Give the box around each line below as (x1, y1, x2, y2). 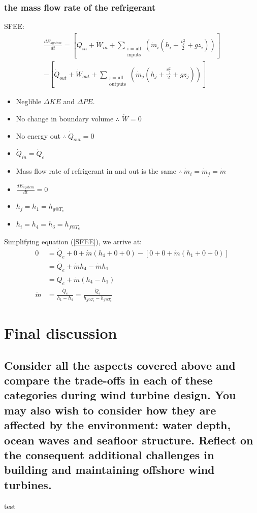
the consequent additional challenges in (4, 447, 214, 463)
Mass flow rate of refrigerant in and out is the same (16, 166, 176, 176)
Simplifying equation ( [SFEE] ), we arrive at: (4, 236, 142, 247)
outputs (109, 82, 126, 87)
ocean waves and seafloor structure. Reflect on (4, 432, 253, 447)
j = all (109, 75, 123, 81)
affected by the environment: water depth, (4, 417, 231, 433)
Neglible (16, 96, 42, 107)
